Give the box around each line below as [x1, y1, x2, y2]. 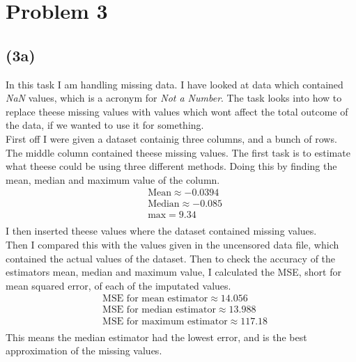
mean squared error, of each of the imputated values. [6, 278, 231, 292]
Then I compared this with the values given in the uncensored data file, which [6, 237, 339, 252]
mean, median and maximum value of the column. [6, 172, 220, 187]
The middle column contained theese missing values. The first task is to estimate [6, 145, 350, 159]
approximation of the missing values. [6, 343, 162, 358]
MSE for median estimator [102, 305, 216, 315]
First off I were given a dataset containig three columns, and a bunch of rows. [6, 131, 337, 145]
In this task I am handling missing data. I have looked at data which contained [6, 77, 343, 91]
